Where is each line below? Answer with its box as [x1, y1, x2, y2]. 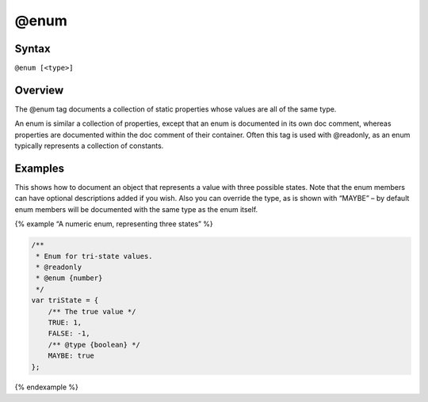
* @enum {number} [36, 274, 103, 283]
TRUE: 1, [48, 317, 82, 327]
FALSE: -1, [48, 329, 90, 338]
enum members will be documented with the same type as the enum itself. [14, 204, 258, 214]
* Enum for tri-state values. [36, 252, 154, 260]
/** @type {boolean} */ [48, 340, 140, 349]
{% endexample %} [14, 382, 79, 392]
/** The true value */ [48, 307, 136, 316]
